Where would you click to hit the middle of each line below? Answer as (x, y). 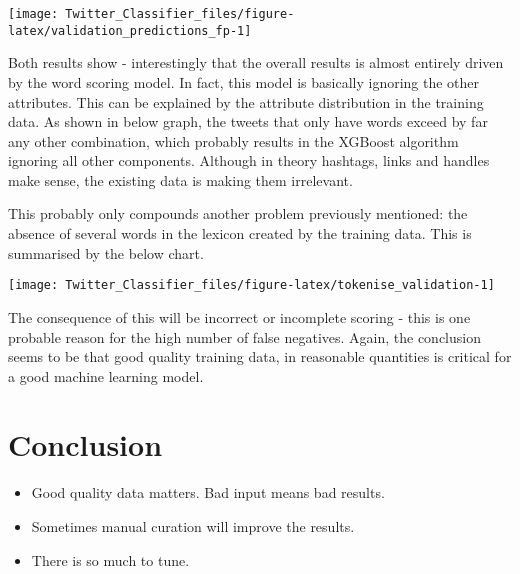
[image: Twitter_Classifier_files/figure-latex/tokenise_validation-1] (251, 285)
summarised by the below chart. (106, 252)
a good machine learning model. (106, 375)
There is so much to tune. (110, 559)
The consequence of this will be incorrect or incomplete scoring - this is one (239, 316)
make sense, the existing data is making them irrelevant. (180, 179)
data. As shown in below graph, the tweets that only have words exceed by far (248, 121)
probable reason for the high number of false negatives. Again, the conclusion (244, 336)
